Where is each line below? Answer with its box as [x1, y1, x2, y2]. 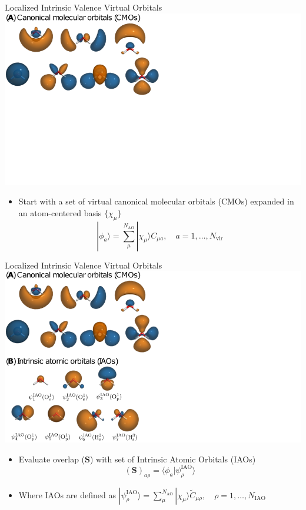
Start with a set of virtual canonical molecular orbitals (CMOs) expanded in [18, 195, 294, 207]
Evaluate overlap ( [18, 452, 85, 465]
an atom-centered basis [18, 206, 102, 219]
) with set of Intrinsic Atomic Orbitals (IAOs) [90, 452, 256, 465]
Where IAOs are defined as [18, 488, 116, 501]
